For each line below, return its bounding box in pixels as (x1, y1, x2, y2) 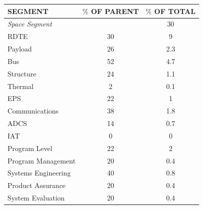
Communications (7, 105, 59, 116)
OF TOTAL (154, 5, 196, 16)
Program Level (7, 142, 52, 153)
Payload (7, 43, 32, 54)
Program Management (7, 155, 76, 165)
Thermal (7, 80, 34, 91)
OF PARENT (91, 5, 139, 16)
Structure (7, 68, 36, 78)
